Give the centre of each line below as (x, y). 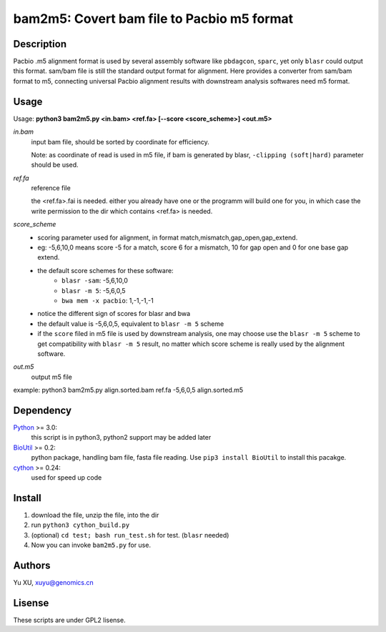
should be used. (55, 165)
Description (40, 44)
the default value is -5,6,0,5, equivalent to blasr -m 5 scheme (131, 324)
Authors (32, 565)
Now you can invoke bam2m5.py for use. (91, 545)
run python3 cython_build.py (80, 525)
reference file (51, 188)
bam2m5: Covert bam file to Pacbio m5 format (153, 19)
